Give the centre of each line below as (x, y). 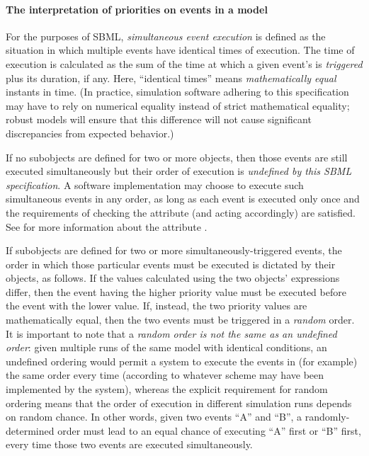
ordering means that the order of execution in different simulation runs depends (179, 403)
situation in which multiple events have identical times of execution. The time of (180, 50)
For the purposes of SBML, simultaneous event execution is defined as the (166, 36)
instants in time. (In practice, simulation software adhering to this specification (177, 92)
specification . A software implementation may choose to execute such (155, 184)
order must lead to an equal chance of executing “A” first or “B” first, (209, 430)
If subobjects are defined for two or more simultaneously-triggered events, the (174, 250)
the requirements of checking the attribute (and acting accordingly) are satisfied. (181, 212)
